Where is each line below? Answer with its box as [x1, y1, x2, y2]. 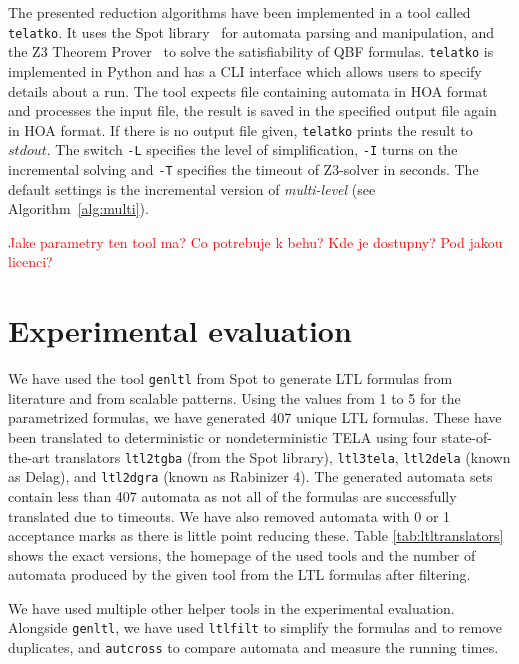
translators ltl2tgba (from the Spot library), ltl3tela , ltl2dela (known [54, 446, 511, 467]
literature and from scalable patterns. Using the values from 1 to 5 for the [8, 387, 461, 408]
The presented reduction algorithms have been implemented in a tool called [8, 2, 471, 22]
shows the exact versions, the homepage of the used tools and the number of [8, 544, 476, 565]
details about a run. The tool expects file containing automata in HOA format [8, 80, 488, 101]
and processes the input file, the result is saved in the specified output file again [8, 100, 497, 121]
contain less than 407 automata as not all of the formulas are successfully [8, 485, 457, 506]
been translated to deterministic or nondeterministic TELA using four [8, 427, 438, 447]
